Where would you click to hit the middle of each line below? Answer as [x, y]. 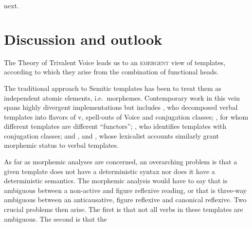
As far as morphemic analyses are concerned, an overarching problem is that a [121, 162]
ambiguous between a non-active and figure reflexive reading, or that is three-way [125, 190]
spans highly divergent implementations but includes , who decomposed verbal [121, 107]
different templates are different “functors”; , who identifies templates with [115, 126]
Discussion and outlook [83, 39]
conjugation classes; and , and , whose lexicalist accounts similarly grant [112, 135]
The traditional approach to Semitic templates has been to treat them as [113, 88]
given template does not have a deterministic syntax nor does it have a [109, 171]
